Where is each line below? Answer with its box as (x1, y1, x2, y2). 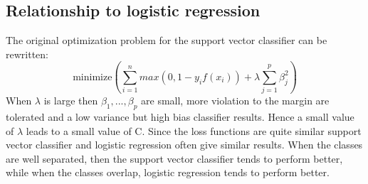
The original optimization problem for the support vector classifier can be (6, 33, 327, 48)
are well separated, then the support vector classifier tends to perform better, (6, 151, 343, 166)
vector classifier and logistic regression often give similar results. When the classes (6, 137, 363, 152)
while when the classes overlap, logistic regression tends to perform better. (6, 165, 330, 180)
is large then (43, 93, 98, 108)
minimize (73, 72, 112, 82)
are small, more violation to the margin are (141, 93, 330, 108)
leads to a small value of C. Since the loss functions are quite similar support (26, 123, 362, 138)
